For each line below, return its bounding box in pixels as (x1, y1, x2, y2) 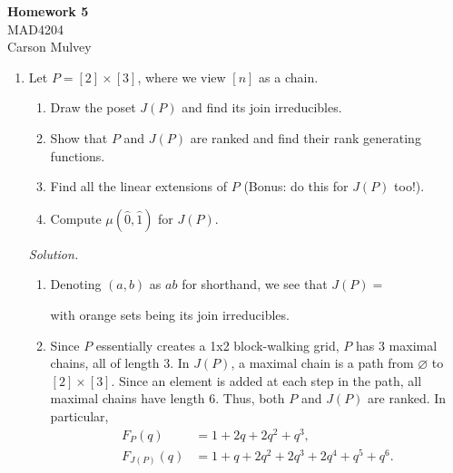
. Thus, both (215, 389, 285, 408)
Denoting (50, 275, 102, 294)
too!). (394, 177, 425, 196)
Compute (50, 208, 102, 227)
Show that (50, 128, 108, 147)
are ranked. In (368, 389, 447, 408)
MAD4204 (7, 19, 64, 38)
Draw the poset (50, 98, 136, 117)
